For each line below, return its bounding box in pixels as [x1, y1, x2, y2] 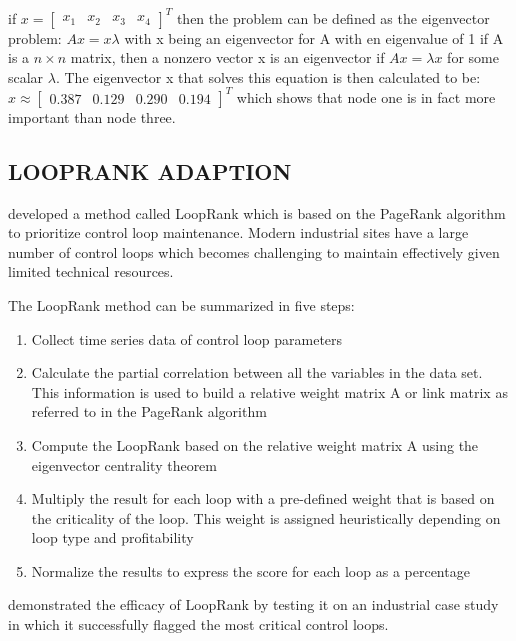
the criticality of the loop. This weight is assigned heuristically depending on [31, 507, 501, 528]
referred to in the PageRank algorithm [31, 401, 267, 422]
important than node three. [8, 106, 176, 127]
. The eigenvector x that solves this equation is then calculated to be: [55, 66, 481, 87]
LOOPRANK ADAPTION [8, 155, 292, 186]
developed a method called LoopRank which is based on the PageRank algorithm [8, 202, 506, 223]
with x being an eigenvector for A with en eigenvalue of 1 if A [124, 27, 504, 48]
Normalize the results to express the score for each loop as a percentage [31, 560, 470, 581]
